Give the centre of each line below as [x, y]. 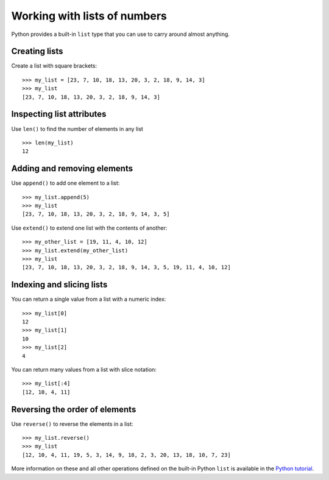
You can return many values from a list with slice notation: [84, 369]
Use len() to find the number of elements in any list [77, 129]
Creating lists [37, 51]
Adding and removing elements [72, 168]
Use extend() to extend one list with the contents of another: [89, 228]
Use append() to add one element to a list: [65, 183]
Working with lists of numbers [89, 16]
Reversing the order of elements [74, 409]
